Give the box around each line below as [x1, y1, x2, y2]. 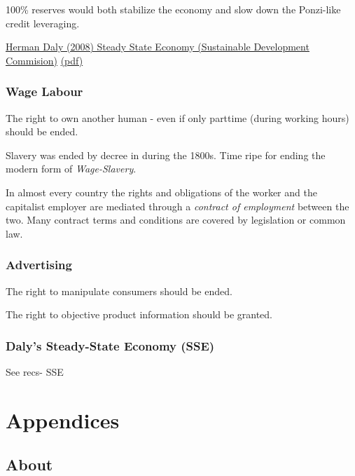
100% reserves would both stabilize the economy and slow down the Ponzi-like [6, 2, 341, 16]
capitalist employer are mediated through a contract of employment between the [6, 198, 349, 213]
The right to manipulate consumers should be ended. [6, 283, 232, 298]
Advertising [6, 256, 72, 273]
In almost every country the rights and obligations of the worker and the [6, 184, 317, 199]
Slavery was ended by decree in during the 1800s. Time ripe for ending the [6, 147, 326, 162]
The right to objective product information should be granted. [6, 307, 273, 322]
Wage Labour [6, 83, 83, 100]
